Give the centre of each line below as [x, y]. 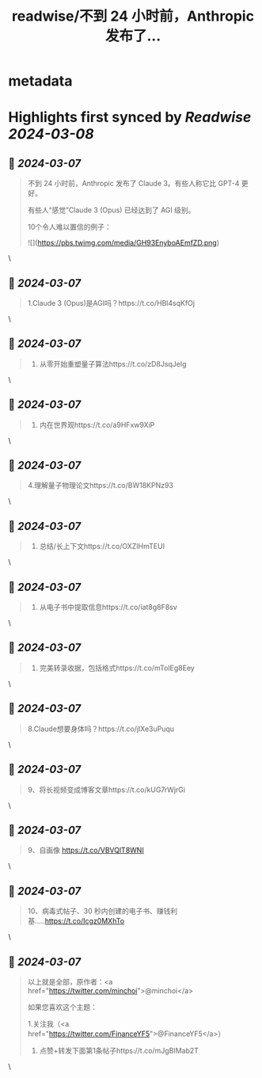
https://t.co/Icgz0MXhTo [85, 921]
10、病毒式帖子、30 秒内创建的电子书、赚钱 [99, 911]
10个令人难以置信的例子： [70, 227]
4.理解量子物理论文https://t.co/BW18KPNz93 [101, 486]
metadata [40, 81]
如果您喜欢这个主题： [62, 1007]
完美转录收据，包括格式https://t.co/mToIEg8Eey [117, 668]
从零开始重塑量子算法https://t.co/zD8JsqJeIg [113, 364]
